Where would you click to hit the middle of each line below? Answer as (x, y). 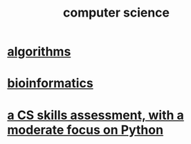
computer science (116, 13)
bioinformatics (50, 83)
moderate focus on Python (85, 130)
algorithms (39, 52)
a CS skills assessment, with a (96, 115)
